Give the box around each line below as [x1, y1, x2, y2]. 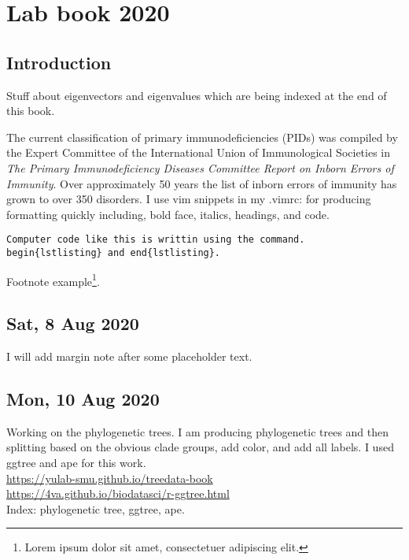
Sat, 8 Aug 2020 [6, 311, 139, 336]
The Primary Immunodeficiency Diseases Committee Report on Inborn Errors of [6, 159, 394, 176]
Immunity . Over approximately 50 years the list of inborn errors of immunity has [6, 175, 397, 191]
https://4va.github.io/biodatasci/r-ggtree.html [6, 485, 230, 502]
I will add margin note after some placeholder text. [6, 348, 252, 365]
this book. [6, 102, 55, 119]
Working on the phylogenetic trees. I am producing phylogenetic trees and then [6, 423, 389, 439]
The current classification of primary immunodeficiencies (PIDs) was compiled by [6, 128, 398, 145]
